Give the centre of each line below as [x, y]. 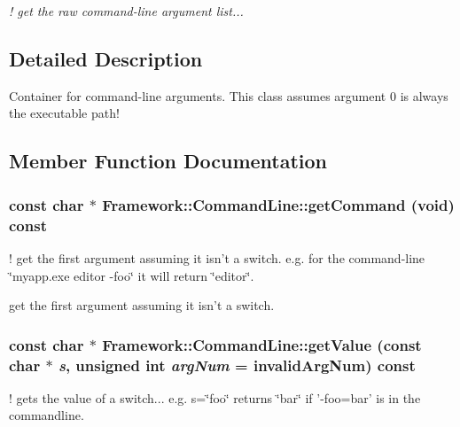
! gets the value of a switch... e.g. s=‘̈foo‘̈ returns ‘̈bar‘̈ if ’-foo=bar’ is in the [215, 397]
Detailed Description [106, 58]
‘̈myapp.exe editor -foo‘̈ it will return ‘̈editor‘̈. [132, 275]
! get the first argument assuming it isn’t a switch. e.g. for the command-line [217, 257]
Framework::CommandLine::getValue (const [262, 344]
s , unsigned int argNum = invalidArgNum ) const [237, 365]
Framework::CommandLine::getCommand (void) [278, 204]
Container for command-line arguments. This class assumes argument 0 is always [229, 95]
